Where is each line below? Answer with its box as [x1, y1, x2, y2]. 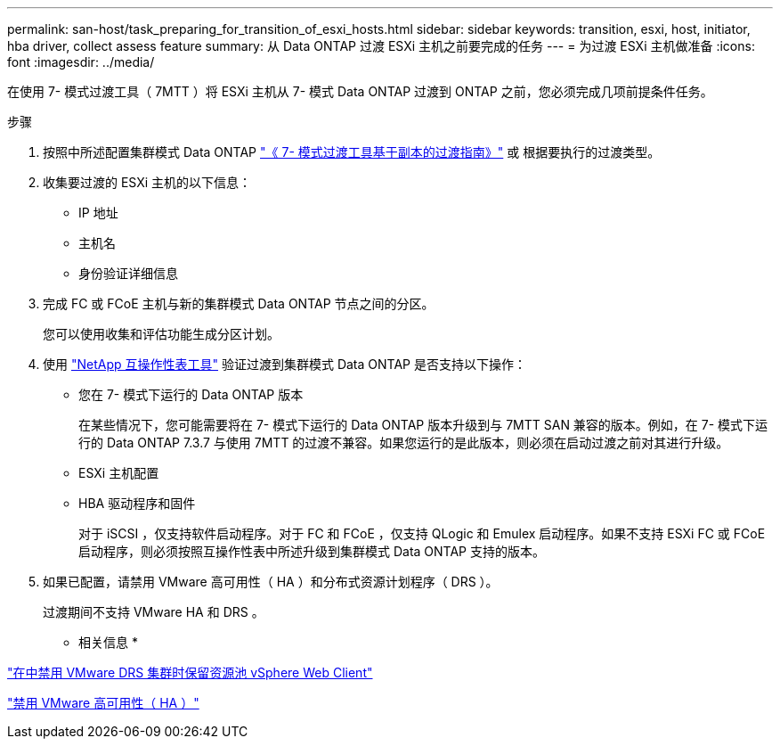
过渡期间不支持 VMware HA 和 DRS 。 [43, 604, 264, 619]
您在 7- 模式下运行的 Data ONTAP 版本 [78, 387, 304, 402]
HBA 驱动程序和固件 [78, 496, 196, 511]
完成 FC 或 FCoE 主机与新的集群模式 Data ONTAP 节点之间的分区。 [43, 296, 435, 311]
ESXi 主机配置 [78, 465, 159, 480]
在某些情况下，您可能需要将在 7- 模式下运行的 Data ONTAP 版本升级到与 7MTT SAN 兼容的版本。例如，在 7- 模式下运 [78, 417, 768, 432]
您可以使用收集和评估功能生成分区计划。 [43, 326, 280, 341]
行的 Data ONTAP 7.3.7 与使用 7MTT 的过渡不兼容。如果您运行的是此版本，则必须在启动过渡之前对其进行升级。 [78, 435, 729, 450]
